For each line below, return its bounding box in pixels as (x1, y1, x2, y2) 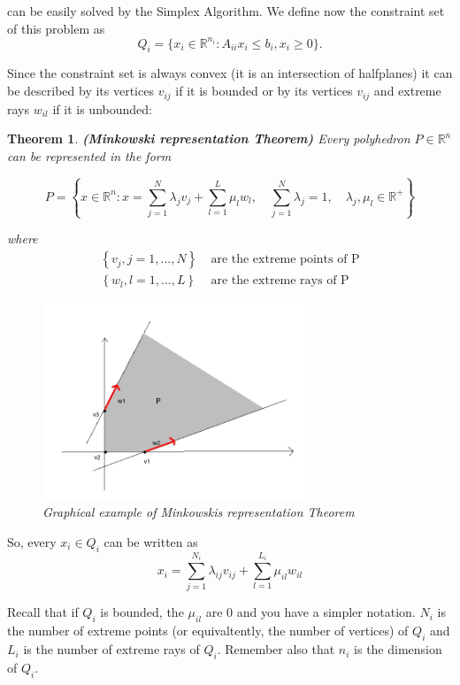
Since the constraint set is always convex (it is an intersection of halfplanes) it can (7, 64, 453, 82)
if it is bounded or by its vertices (175, 81, 353, 100)
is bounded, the (100, 603, 184, 621)
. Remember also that (217, 640, 335, 658)
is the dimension (354, 640, 442, 658)
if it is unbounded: (52, 99, 152, 118)
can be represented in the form (7, 146, 172, 165)
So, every (7, 532, 57, 550)
